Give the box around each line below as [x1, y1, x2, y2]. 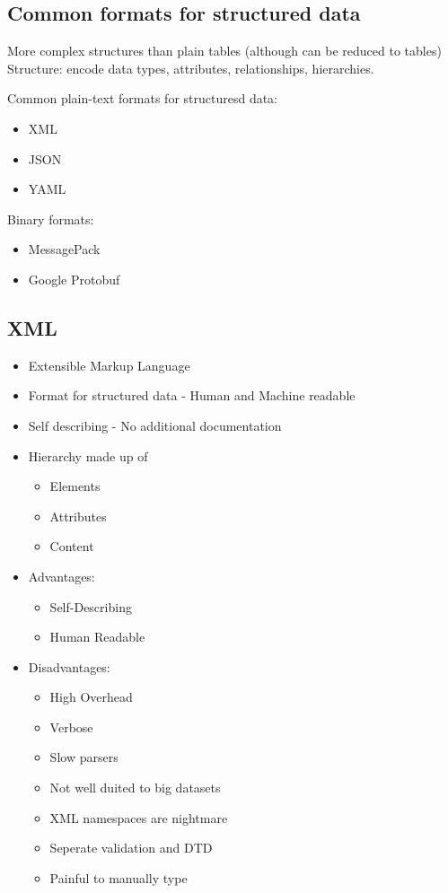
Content [49, 537, 94, 556]
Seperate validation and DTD [49, 838, 213, 857]
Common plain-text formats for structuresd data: [7, 89, 278, 108]
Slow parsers [49, 748, 119, 766]
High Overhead [49, 687, 133, 706]
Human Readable [49, 627, 145, 646]
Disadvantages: [28, 657, 110, 676]
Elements [49, 477, 101, 495]
